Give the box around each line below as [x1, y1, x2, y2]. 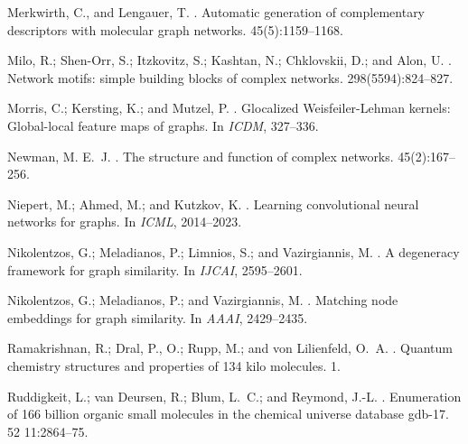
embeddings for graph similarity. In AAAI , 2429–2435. [7, 308, 308, 327]
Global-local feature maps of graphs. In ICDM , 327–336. [7, 116, 319, 134]
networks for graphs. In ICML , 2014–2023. [7, 212, 242, 231]
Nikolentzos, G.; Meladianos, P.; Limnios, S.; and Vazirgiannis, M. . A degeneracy [7, 242, 460, 261]
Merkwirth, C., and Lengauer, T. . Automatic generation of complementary [7, 3, 426, 21]
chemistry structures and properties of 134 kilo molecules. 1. [7, 356, 341, 375]
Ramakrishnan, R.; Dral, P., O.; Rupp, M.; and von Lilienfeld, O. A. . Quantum [7, 338, 453, 357]
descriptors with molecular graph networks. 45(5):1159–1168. [7, 20, 343, 39]
